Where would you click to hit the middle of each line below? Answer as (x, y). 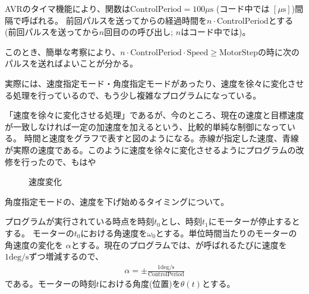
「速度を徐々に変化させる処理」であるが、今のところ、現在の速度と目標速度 (154, 115)
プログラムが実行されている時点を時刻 (80, 221)
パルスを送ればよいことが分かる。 (71, 63)
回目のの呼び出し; (139, 32)
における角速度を (114, 233)
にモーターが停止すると (254, 221)
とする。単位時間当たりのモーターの (226, 233)
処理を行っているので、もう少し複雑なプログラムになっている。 (137, 95)
